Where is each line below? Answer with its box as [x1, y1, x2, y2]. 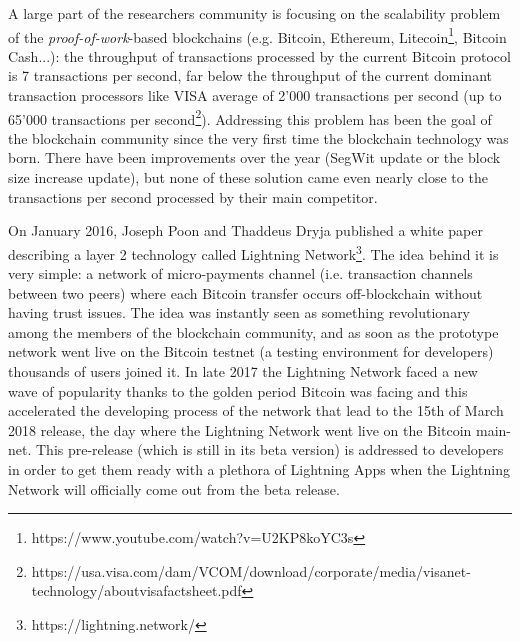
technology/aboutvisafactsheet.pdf [31, 580, 242, 601]
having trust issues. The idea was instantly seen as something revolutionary [8, 302, 471, 323]
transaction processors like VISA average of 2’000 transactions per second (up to [8, 85, 502, 106]
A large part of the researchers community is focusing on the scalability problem [8, 3, 501, 23]
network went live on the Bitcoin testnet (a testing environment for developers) [8, 341, 494, 362]
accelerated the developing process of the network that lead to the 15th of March [8, 400, 504, 421]
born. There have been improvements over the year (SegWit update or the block [8, 147, 501, 168]
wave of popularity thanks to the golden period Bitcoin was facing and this [8, 380, 468, 401]
